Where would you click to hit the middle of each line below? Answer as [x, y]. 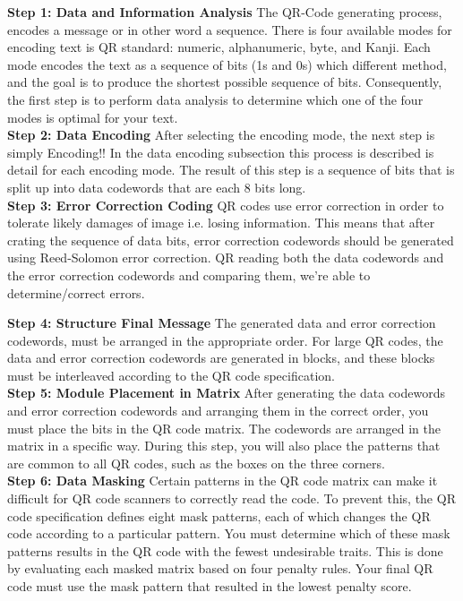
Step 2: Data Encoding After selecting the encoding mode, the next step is [221, 135]
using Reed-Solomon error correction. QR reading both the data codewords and [226, 258]
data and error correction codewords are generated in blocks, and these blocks [221, 358]
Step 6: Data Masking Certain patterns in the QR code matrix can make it [223, 481]
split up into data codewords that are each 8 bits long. [157, 187]
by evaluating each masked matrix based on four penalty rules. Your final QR [220, 568]
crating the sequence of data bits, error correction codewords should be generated [231, 240]
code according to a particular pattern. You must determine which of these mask [229, 533]
